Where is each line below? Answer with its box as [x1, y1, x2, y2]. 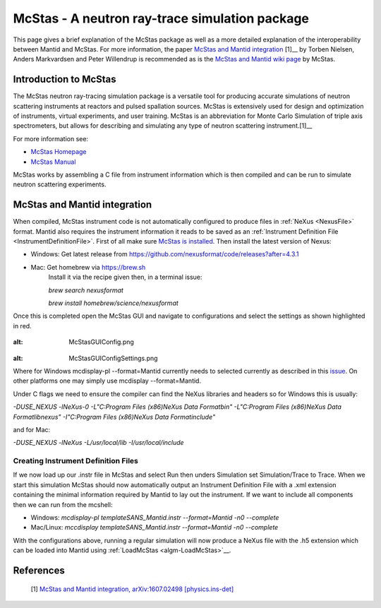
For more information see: [13, 134, 88, 143]
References [13, 564, 65, 576]
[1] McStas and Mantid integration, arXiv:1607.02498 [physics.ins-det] [30, 585, 234, 593]
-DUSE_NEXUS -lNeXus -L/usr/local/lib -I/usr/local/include [13, 439, 184, 447]
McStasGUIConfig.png [68, 338, 134, 346]
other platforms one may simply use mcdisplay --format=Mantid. [13, 376, 201, 385]
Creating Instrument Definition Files [13, 456, 139, 466]
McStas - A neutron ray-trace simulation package [13, 11, 310, 26]
